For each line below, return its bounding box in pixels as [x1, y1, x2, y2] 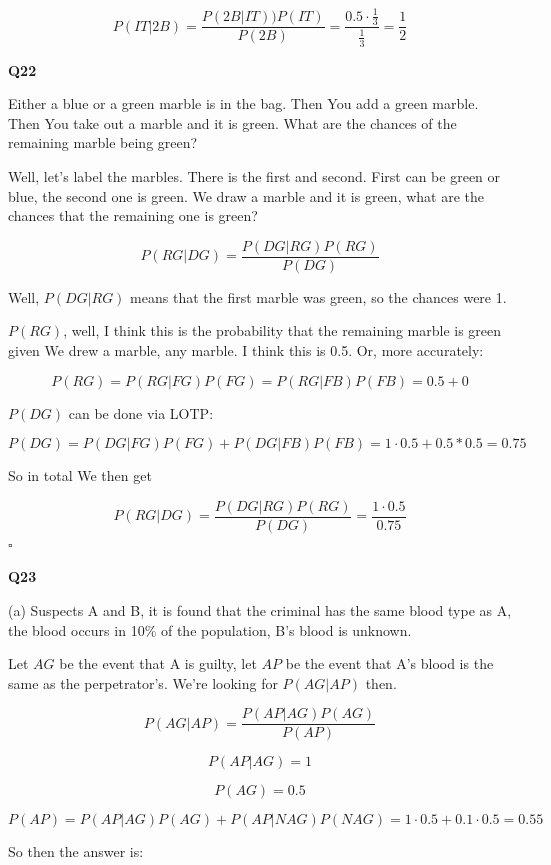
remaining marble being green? [8, 132, 198, 153]
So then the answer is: [8, 841, 144, 862]
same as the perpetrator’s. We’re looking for [8, 672, 278, 693]
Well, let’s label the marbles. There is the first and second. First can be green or [8, 165, 501, 186]
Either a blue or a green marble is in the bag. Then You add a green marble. [8, 93, 479, 114]
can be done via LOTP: [68, 402, 214, 423]
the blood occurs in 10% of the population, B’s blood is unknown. [8, 619, 412, 640]
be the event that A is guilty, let [59, 653, 257, 674]
